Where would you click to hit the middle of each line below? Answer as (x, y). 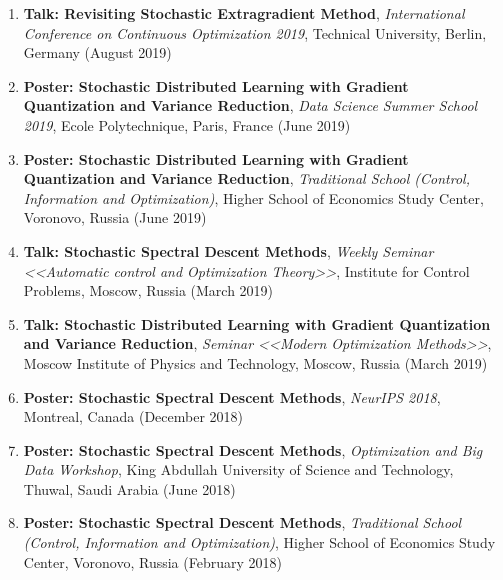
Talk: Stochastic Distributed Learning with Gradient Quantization (257, 323)
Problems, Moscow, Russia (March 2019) (148, 290)
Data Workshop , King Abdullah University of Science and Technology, (238, 469)
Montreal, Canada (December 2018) (133, 416)
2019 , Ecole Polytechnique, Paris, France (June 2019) (187, 124)
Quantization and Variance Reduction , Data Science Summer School (250, 105)
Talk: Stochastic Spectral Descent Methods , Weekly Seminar (228, 250)
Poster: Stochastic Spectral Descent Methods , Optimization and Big (253, 449)
